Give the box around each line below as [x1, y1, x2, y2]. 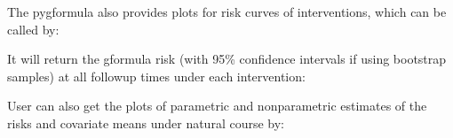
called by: [7, 19, 60, 38]
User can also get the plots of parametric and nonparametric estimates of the [7, 96, 427, 115]
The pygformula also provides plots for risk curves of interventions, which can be [7, 3, 447, 20]
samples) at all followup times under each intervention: [7, 66, 306, 85]
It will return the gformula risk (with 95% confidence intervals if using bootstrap [7, 50, 447, 68]
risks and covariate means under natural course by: [7, 113, 285, 132]
